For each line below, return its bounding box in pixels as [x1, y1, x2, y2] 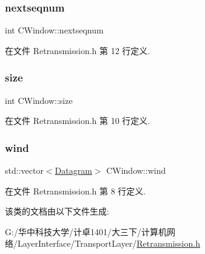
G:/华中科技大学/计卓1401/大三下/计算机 [5, 225, 167, 238]
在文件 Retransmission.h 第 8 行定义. [5, 184, 146, 197]
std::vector [5, 164, 44, 177]
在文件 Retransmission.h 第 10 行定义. [5, 114, 150, 127]
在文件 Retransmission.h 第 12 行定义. [5, 44, 150, 57]
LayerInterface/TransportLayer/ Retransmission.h [17, 237, 200, 250]
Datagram [55, 164, 92, 177]
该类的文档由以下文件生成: [5, 205, 109, 218]
